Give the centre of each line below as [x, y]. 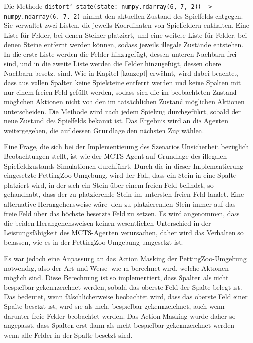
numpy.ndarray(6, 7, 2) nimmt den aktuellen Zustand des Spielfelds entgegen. [124, 15]
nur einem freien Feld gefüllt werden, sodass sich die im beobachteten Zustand [120, 92]
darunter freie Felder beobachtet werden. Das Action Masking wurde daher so [120, 315]
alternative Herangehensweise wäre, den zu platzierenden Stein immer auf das [120, 204]
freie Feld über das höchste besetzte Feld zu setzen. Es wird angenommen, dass [122, 213]
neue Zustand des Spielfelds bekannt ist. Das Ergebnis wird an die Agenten [116, 121]
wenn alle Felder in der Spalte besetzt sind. [68, 334]
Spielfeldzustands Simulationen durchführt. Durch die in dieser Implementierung [124, 165]
